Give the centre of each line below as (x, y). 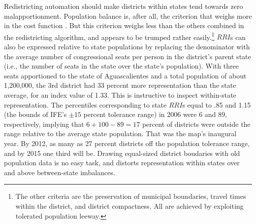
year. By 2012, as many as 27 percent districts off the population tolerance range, (127, 143)
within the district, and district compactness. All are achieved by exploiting (129, 205)
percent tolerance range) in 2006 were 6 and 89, (155, 114)
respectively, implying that (44, 124)
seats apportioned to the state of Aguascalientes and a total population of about (125, 75)
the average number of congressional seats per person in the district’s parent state (128, 56)
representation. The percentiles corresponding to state (85, 104)
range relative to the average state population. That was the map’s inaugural (120, 133)
